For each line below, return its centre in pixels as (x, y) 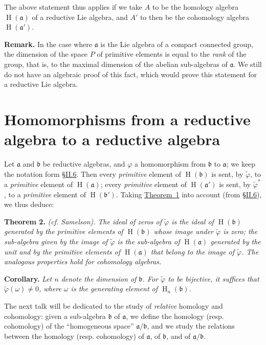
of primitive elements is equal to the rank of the (172, 54)
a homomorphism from (170, 164)
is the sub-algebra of (149, 241)
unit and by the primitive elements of (62, 251)
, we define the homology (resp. (175, 316)
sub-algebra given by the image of (56, 241)
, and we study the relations (191, 326)
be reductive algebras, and (84, 164)
